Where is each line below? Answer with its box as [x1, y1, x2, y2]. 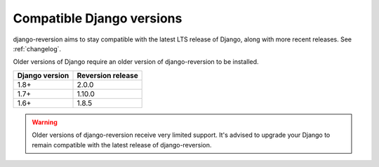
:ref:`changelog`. [13, 44, 62, 53]
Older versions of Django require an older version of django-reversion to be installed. [13, 58, 259, 66]
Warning [32, 118, 58, 126]
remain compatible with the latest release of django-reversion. [32, 140, 212, 149]
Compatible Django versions [13, 11, 182, 26]
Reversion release [77, 70, 138, 80]
